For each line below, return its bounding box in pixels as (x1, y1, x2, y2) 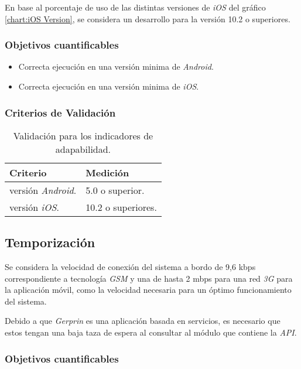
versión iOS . (9, 200, 59, 214)
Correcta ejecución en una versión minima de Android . (18, 60, 214, 73)
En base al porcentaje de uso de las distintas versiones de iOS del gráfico (5, 1, 266, 13)
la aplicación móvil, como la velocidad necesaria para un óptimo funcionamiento (5, 283, 292, 296)
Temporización (5, 233, 95, 251)
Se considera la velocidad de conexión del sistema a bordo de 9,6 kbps (5, 261, 256, 273)
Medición (85, 165, 129, 179)
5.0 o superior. (85, 183, 145, 197)
